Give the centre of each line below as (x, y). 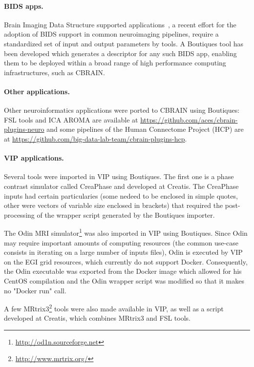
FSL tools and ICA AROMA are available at (71, 119)
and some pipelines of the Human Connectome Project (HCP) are (145, 129)
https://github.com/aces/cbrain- (189, 119)
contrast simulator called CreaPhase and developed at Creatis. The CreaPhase (121, 186)
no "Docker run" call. (35, 290)
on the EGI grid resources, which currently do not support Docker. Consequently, (126, 261)
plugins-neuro (24, 129)
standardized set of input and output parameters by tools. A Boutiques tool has (124, 43)
